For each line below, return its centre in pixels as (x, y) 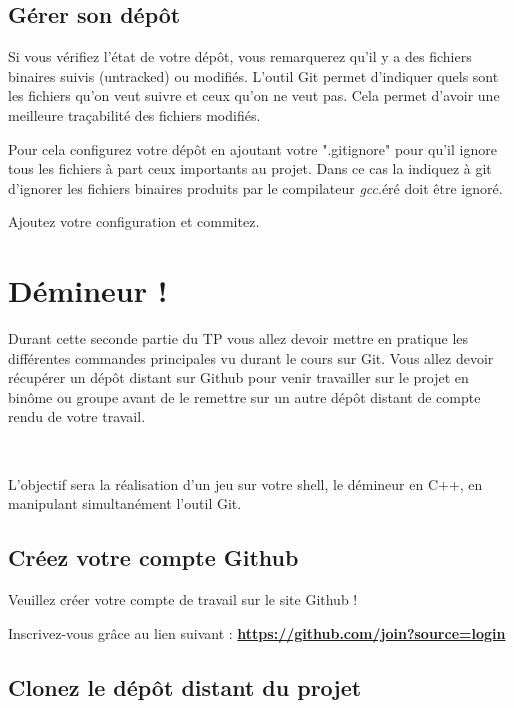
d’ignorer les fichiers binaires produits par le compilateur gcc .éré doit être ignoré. (255, 187)
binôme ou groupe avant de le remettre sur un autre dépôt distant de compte (244, 396)
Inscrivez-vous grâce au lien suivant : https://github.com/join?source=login (257, 632)
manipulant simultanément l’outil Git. (125, 503)
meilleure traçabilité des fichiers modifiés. (134, 114)
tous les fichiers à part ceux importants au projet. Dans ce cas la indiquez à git (250, 168)
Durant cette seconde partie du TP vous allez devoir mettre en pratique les (238, 338)
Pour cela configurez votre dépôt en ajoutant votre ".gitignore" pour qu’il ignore (252, 148)
